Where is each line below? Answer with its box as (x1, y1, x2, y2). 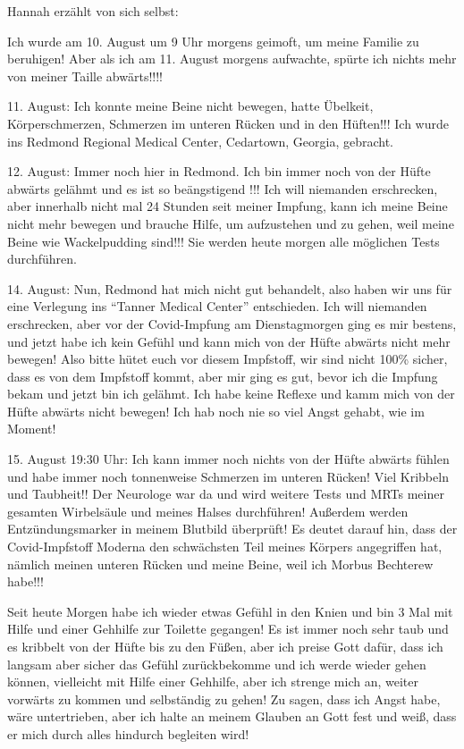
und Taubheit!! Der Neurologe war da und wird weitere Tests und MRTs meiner (7, 484, 444, 503)
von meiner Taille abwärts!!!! (7, 66, 163, 85)
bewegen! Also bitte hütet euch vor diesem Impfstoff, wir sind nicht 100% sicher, (7, 349, 448, 368)
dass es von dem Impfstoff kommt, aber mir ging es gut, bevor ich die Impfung (7, 366, 438, 385)
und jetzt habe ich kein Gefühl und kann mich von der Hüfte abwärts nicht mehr (7, 332, 451, 350)
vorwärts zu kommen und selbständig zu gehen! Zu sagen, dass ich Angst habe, (7, 689, 441, 708)
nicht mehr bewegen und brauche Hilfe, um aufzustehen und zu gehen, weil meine (7, 214, 454, 232)
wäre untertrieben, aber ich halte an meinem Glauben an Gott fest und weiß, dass (7, 707, 457, 726)
